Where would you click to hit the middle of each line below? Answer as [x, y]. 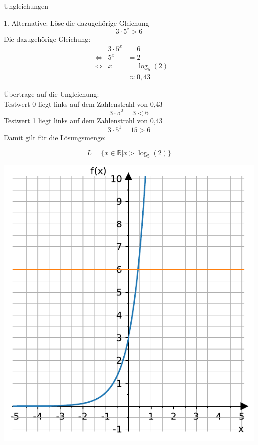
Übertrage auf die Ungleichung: [52, 94]
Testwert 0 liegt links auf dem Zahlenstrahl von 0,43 [83, 103]
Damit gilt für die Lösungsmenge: [55, 137]
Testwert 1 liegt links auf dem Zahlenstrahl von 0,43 [83, 120]
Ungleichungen [26, 6]
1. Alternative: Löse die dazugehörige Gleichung [77, 23]
